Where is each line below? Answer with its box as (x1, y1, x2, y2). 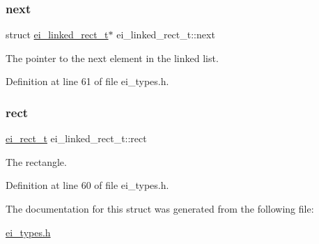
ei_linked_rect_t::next (116, 27, 215, 42)
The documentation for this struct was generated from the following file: (6, 201, 314, 215)
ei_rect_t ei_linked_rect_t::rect (6, 131, 147, 146)
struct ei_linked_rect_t (6, 27, 109, 42)
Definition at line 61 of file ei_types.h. (6, 74, 169, 89)
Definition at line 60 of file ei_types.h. (6, 178, 169, 192)
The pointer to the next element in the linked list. (6, 50, 219, 65)
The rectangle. (6, 154, 67, 169)
